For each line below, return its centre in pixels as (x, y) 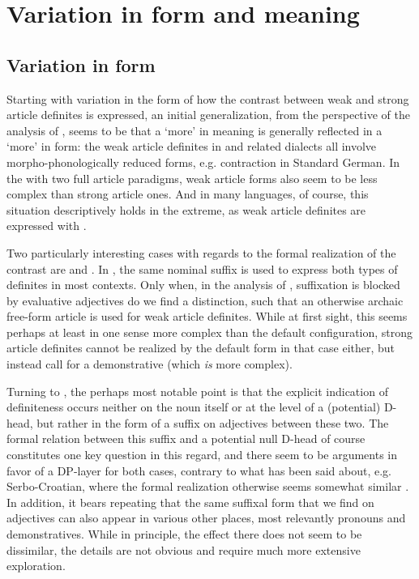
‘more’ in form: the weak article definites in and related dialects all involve (192, 146)
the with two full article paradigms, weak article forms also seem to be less (192, 178)
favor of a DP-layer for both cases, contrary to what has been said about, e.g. (199, 470)
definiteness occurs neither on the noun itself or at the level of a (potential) (194, 407)
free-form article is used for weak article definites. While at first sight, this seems (207, 316)
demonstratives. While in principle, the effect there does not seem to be (184, 534)
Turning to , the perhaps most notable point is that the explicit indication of (197, 391)
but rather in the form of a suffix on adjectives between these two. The (213, 422)
